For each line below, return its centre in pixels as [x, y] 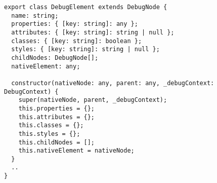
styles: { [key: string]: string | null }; [85, 49]
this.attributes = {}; [56, 117]
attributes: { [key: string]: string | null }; [93, 32]
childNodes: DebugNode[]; [55, 58]
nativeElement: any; [46, 66]
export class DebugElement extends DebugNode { [86, 7]
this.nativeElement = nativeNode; [76, 151]
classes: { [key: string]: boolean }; [77, 41]
